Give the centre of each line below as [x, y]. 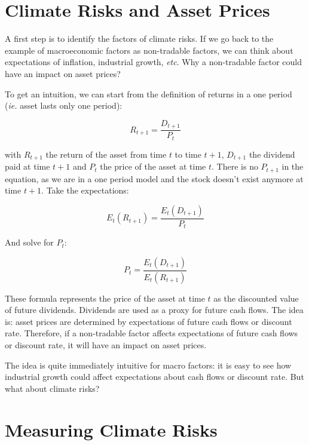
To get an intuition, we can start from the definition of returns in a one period [149, 93]
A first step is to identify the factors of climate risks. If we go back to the [139, 39]
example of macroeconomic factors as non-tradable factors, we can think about [149, 50]
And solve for [29, 242]
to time [188, 154]
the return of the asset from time [106, 154]
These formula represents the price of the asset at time [105, 298]
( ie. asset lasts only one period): [64, 105]
